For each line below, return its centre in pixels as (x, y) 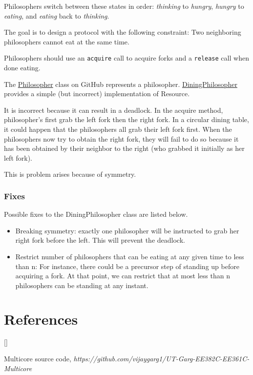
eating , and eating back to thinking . (57, 15)
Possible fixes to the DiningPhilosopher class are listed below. (96, 214)
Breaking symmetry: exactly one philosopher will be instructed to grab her (127, 230)
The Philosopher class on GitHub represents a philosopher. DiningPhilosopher (121, 84)
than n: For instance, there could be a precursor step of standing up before (127, 266)
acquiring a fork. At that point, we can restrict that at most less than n (123, 276)
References (41, 319)
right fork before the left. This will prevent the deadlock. (100, 240)
